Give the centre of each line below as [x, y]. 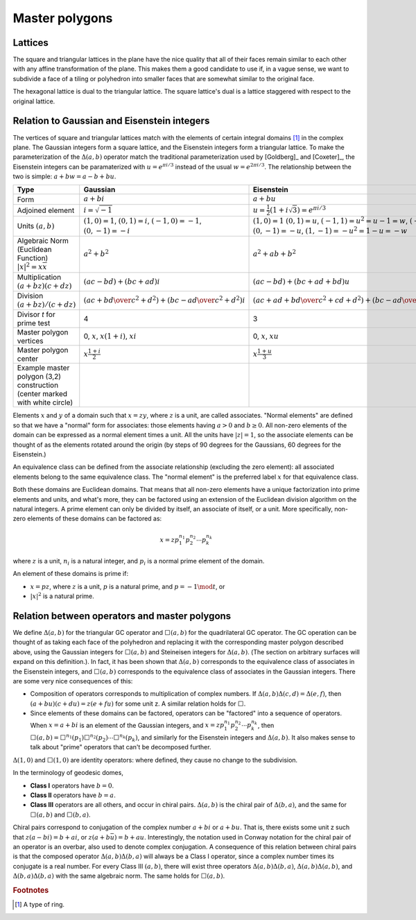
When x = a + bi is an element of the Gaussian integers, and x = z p [127, 725]
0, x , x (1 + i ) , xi [110, 337]
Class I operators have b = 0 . [72, 785]
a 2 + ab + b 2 [275, 253]
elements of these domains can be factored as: [95, 519]
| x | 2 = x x [32, 266]
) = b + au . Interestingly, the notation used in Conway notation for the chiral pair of [233, 837]
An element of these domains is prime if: [70, 574]
